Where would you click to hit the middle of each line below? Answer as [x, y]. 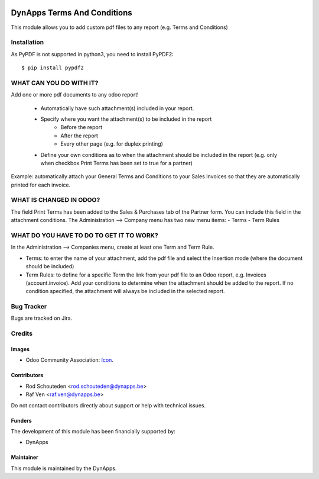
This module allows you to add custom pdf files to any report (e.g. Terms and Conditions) [120, 27]
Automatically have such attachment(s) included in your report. [117, 108]
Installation [27, 43]
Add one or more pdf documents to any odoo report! [75, 95]
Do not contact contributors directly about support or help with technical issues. [108, 405]
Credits [22, 333]
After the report [79, 136]
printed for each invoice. [41, 185]
